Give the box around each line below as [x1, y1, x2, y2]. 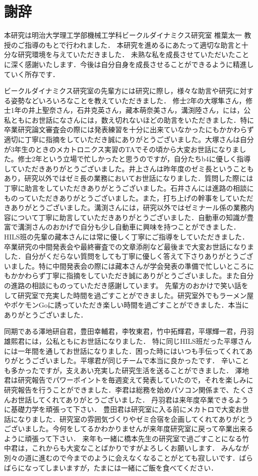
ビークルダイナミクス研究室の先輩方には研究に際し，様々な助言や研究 [4, 85, 233, 96]
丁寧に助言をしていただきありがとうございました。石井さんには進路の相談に [4, 183, 254, 193]
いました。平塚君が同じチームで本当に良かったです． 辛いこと [45, 355, 249, 366]
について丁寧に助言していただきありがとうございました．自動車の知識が [10, 212, 247, 222]
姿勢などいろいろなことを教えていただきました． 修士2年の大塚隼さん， [10, 95, 246, 105]
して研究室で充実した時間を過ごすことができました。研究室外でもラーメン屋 [4, 290, 254, 300]
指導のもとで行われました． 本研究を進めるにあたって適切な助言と [24, 39, 242, 50]
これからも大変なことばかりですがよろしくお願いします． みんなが [31, 443, 249, 453]
